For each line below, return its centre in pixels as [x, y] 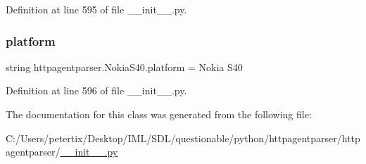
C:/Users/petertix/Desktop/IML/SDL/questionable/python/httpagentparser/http [183, 138]
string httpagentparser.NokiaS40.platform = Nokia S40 [124, 67]
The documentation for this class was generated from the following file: [159, 114]
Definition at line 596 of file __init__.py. [96, 90]
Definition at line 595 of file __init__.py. [96, 9]
